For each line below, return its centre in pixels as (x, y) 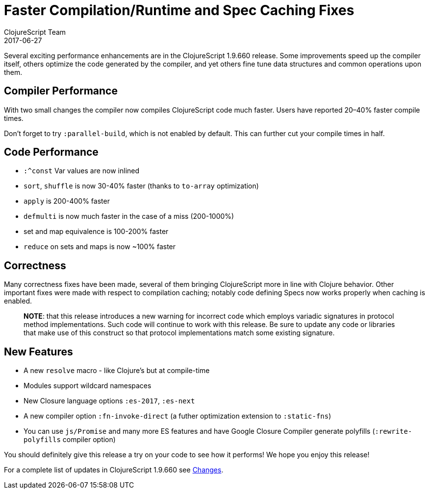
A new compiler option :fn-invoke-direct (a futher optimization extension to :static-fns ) (177, 416)
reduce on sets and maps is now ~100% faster (100, 247)
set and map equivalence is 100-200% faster (96, 232)
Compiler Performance (61, 91)
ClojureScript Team (35, 32)
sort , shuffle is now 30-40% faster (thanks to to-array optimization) (141, 186)
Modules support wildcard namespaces (88, 386)
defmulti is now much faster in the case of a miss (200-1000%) (129, 216)
